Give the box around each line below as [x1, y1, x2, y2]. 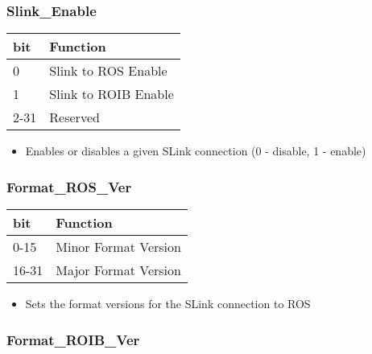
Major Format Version [56, 261, 181, 280]
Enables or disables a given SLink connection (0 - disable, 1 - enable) [25, 142, 366, 159]
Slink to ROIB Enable [49, 84, 174, 104]
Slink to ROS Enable [49, 61, 167, 80]
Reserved [49, 108, 100, 127]
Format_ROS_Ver [6, 176, 132, 196]
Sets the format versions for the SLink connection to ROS [25, 295, 311, 312]
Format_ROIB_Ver [6, 329, 140, 349]
